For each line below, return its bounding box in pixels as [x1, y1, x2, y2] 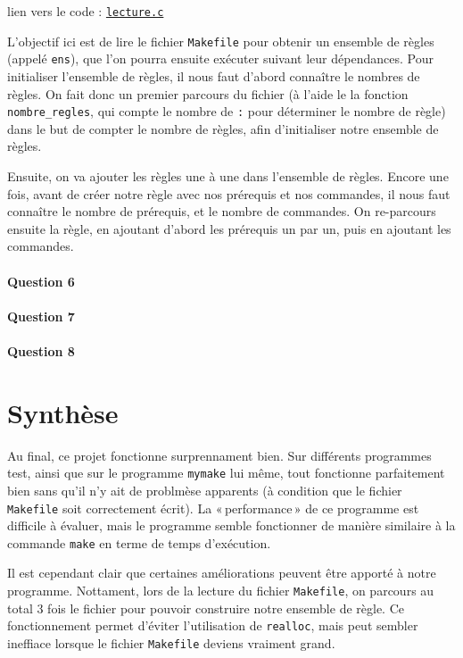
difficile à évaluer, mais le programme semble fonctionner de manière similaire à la [7, 516, 456, 535]
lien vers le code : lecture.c [7, 2, 164, 20]
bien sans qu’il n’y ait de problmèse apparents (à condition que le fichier [7, 480, 402, 499]
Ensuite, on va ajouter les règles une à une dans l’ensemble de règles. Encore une [7, 167, 449, 185]
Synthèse [7, 394, 119, 430]
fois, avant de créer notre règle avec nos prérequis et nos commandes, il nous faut [7, 184, 451, 203]
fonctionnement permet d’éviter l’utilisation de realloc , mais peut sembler [7, 616, 418, 635]
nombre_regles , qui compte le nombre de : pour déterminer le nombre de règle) [7, 102, 446, 121]
